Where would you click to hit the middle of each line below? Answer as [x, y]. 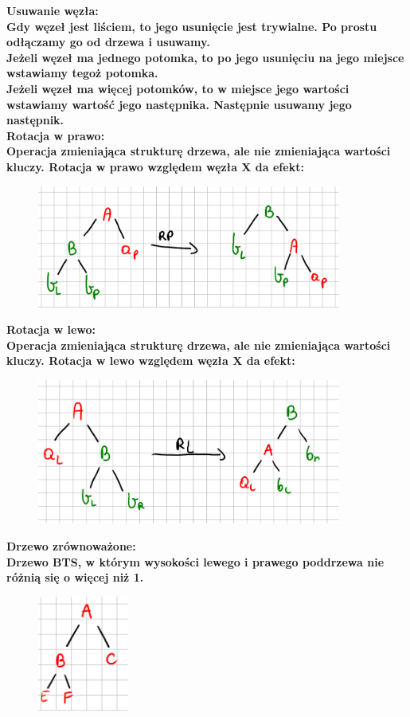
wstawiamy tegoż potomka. [82, 73]
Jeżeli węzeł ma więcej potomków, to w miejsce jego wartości [178, 88]
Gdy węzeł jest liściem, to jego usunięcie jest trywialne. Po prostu [192, 26]
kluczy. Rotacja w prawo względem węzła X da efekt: [155, 166]
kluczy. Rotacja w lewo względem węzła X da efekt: [151, 360]
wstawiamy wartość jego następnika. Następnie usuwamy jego [179, 104]
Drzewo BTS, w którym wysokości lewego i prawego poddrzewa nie [195, 561]
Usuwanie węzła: [53, 10]
